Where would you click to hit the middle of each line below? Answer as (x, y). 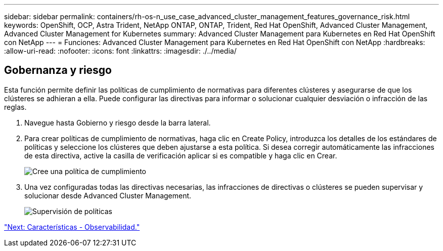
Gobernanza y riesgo (58, 70)
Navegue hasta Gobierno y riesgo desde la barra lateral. (118, 122)
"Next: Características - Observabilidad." (72, 227)
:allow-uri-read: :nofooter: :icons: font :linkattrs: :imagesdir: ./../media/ (120, 51)
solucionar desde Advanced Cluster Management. (108, 195)
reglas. (15, 107)
